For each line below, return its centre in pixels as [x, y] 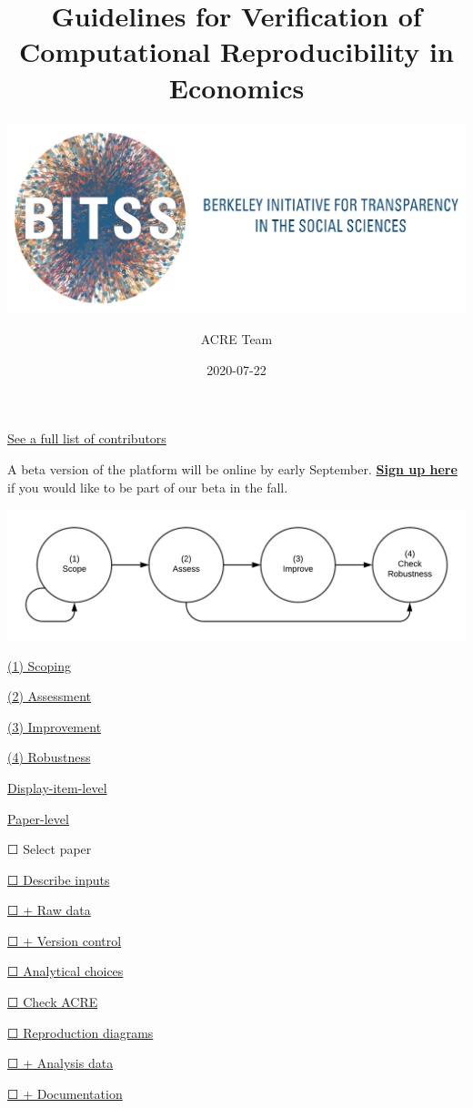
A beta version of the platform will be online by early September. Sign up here [232, 469]
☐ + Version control [65, 940]
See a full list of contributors [87, 438]
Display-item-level [57, 787]
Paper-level [38, 818]
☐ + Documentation [65, 1093]
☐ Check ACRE [53, 1002]
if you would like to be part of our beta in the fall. [148, 487]
